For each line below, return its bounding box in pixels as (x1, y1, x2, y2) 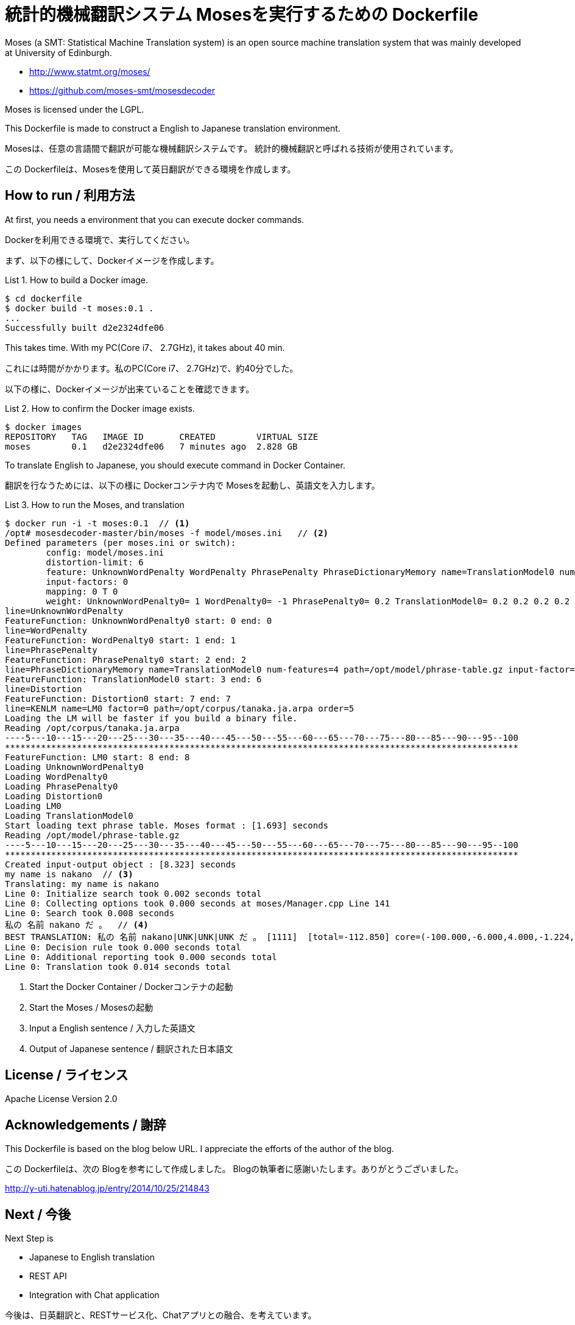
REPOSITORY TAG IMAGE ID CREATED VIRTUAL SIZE (5, 431, 319, 442)
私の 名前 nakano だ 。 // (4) (5, 919, 149, 930)
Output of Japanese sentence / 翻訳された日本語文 (29, 1043, 233, 1054)
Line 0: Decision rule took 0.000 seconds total (5, 942, 241, 952)
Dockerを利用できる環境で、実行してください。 (5, 234, 195, 245)
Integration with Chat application (29, 1290, 160, 1301)
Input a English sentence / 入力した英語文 (29, 1022, 196, 1033)
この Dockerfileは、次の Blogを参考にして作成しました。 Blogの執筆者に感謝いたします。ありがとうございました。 (5, 1164, 464, 1175)
